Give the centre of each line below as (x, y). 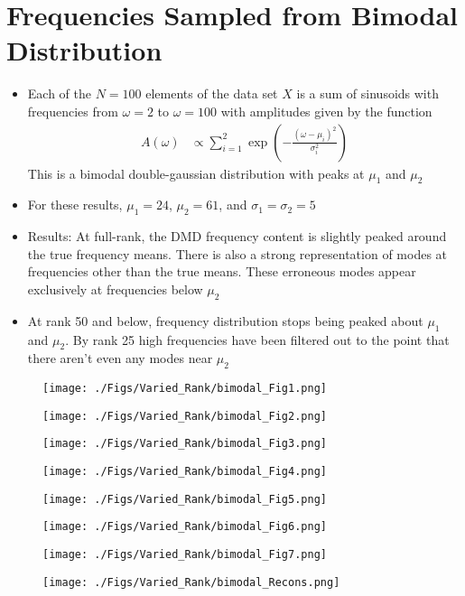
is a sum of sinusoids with (367, 93)
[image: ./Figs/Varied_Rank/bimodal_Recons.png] (191, 582)
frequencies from (73, 111)
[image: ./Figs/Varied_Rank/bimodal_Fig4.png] (185, 472)
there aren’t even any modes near (120, 358)
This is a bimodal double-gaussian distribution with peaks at (196, 173)
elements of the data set (212, 93)
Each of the (59, 93)
